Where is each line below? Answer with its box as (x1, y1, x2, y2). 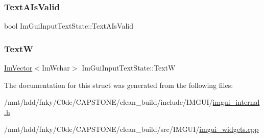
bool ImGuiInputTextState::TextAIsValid (4, 20, 134, 31)
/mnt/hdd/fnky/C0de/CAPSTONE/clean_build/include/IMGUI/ (4, 97, 213, 107)
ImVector (4, 62, 33, 73)
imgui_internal (212, 97, 260, 107)
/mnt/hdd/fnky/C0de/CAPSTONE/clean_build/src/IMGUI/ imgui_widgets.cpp (4, 124, 259, 134)
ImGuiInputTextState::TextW (82, 62, 176, 73)
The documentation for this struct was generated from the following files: (4, 79, 233, 90)
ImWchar (41, 62, 70, 73)
